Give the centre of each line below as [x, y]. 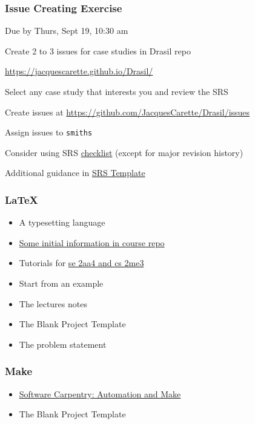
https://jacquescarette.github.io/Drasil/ [79, 71]
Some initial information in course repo [92, 242]
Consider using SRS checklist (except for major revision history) [124, 152]
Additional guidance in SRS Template [75, 173]
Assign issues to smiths [49, 132]
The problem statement [63, 344]
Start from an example [61, 283]
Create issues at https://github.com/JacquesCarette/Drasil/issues [127, 112]
